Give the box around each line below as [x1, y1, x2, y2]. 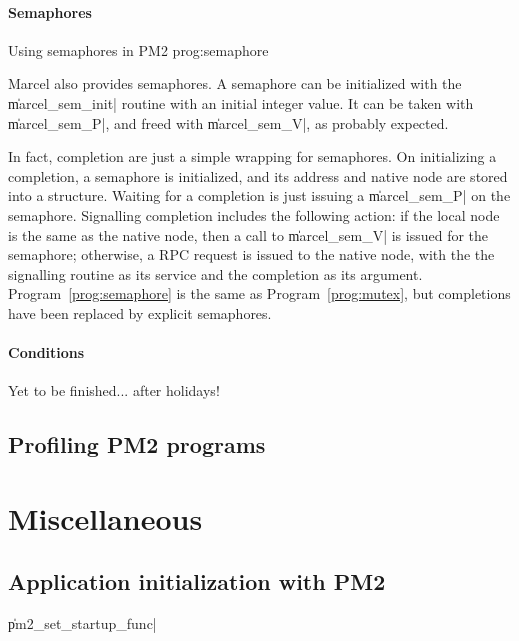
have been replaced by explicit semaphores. [8, 302, 272, 323]
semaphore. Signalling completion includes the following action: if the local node [8, 204, 500, 225]
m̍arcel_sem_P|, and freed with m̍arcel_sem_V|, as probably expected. [8, 112, 449, 133]
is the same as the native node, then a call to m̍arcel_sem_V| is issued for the [8, 224, 489, 245]
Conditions [8, 342, 85, 363]
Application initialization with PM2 [8, 566, 386, 597]
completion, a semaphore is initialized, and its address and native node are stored [8, 165, 508, 186]
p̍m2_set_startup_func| [8, 613, 157, 634]
